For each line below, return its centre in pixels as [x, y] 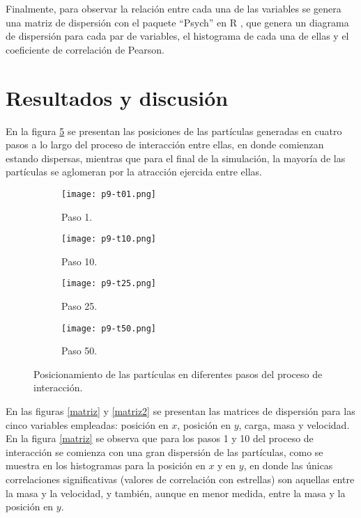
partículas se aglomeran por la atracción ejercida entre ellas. [134, 172]
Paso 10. [79, 261]
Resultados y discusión [117, 97]
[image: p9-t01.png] [109, 194]
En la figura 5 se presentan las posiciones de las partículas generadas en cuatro [174, 131]
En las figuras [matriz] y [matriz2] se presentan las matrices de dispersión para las [180, 411]
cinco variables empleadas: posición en [87, 424]
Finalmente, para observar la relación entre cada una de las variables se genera [174, 8]
